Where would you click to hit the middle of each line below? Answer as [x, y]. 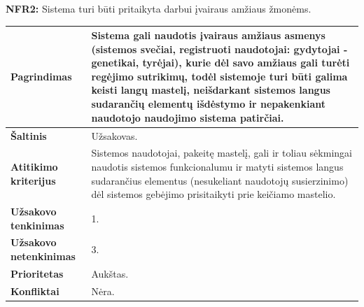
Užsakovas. [114, 135]
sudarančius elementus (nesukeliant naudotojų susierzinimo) [220, 180]
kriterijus [33, 180]
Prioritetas [37, 273]
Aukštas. [110, 273]
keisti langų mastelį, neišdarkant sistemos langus [211, 90]
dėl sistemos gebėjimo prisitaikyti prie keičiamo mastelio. [213, 194]
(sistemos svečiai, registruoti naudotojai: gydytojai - [219, 49]
